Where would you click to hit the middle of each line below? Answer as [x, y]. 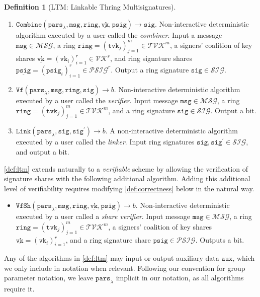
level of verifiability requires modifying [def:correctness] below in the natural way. [129, 188]
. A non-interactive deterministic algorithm [171, 131]
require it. [19, 289]
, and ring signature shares [151, 58]
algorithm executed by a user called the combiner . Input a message [119, 34]
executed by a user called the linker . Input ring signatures [105, 142]
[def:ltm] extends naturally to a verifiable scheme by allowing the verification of [126, 168]
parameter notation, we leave [49, 278]
